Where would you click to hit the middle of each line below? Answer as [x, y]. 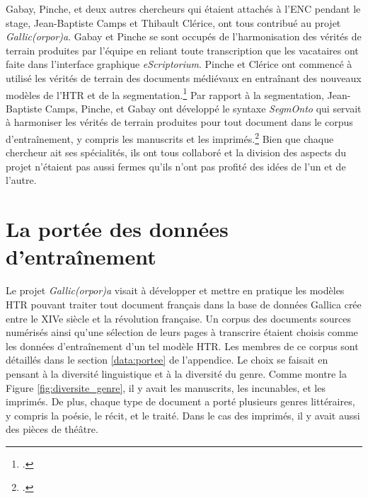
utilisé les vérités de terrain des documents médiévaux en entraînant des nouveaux [184, 77]
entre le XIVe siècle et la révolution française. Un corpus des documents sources [178, 318]
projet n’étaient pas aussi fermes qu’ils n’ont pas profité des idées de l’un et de [176, 166]
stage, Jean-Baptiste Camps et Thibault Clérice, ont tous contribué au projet [173, 22]
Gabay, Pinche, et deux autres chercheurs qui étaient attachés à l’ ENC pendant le [183, 8]
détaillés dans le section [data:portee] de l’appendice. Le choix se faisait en [167, 360]
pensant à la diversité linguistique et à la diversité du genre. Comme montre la [176, 373]
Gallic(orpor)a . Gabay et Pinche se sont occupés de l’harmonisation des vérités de [184, 36]
